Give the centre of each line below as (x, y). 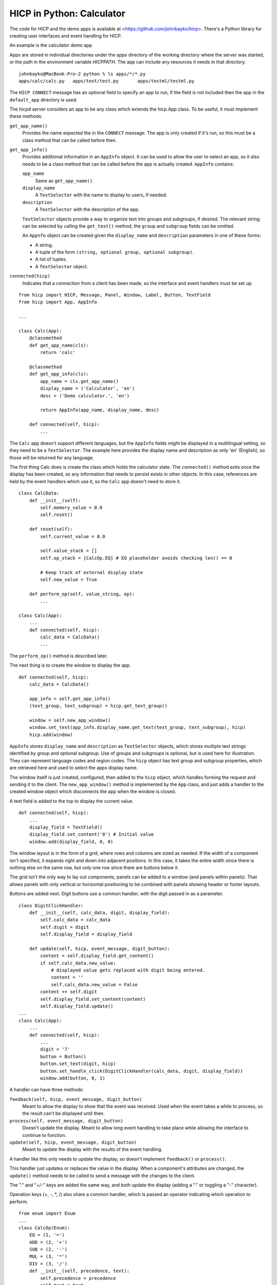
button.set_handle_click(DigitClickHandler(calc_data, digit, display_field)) (142, 1071)
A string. (44, 245)
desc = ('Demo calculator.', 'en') (85, 396)
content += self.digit (69, 992)
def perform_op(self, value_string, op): (82, 594)
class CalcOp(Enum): (44, 1228)
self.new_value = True (69, 579)
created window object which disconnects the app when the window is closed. (93, 792)
